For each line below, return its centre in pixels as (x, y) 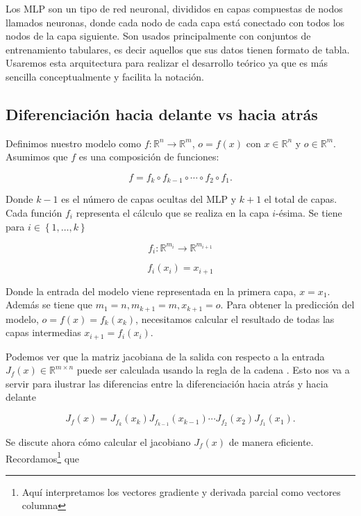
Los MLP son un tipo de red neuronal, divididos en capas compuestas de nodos (174, 8)
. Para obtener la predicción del (287, 305)
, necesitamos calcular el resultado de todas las (235, 318)
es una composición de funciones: (149, 157)
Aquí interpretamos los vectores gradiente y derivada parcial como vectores (181, 491)
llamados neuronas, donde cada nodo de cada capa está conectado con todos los (175, 22)
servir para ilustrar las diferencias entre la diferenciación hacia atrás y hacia (167, 383)
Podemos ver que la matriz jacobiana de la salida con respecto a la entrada (165, 356)
